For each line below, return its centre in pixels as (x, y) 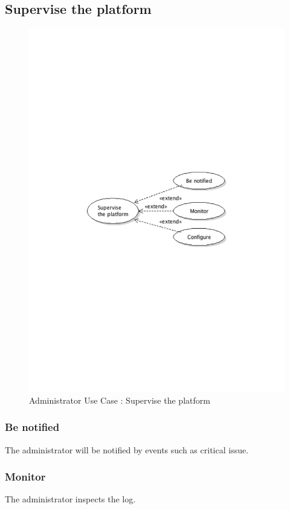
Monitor (25, 477)
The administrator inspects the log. (70, 499)
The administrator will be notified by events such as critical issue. (127, 449)
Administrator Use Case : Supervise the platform (120, 400)
